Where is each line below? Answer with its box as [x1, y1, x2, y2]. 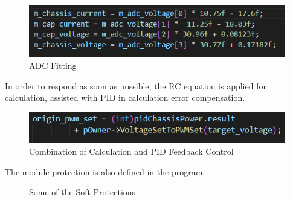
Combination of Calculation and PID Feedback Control [29, 145, 234, 158]
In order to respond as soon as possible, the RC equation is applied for [5, 79, 266, 92]
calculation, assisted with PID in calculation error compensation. [5, 91, 245, 104]
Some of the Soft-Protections [29, 185, 136, 198]
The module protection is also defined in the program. [5, 165, 205, 178]
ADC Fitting [29, 59, 77, 71]
